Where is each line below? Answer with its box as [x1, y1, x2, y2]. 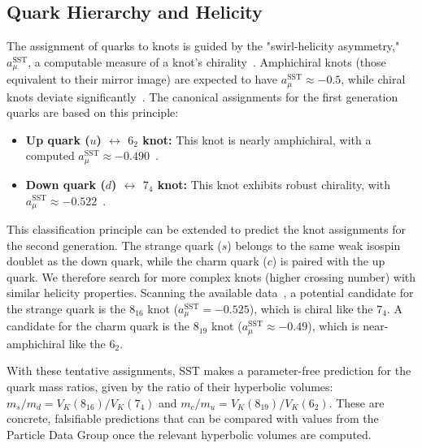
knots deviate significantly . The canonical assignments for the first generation [7, 88, 398, 105]
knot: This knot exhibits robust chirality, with [157, 175, 391, 192]
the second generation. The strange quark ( [7, 236, 222, 253]
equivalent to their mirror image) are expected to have [7, 71, 278, 88]
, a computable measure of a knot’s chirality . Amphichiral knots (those [28, 53, 386, 70]
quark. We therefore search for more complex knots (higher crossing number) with [7, 268, 416, 285]
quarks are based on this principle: [7, 104, 179, 121]
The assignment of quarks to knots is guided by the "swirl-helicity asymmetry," [7, 37, 400, 54]
